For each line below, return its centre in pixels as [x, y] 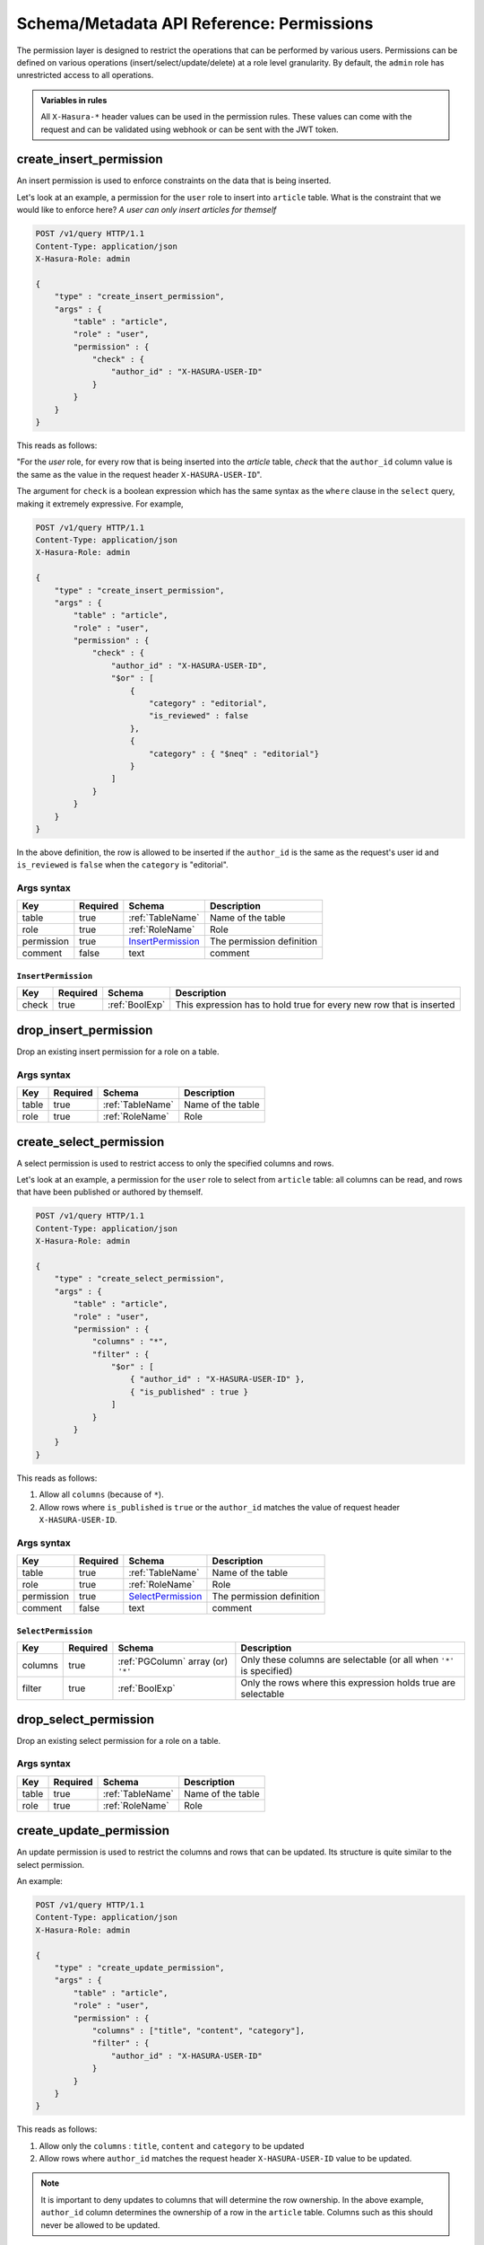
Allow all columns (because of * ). [102, 1494]
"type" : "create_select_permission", [139, 1279]
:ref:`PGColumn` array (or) [173, 1661]
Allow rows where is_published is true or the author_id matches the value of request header [220, 1507]
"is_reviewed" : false [198, 716]
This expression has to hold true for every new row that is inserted [315, 1005]
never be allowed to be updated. [100, 2225]
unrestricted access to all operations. [85, 75]
